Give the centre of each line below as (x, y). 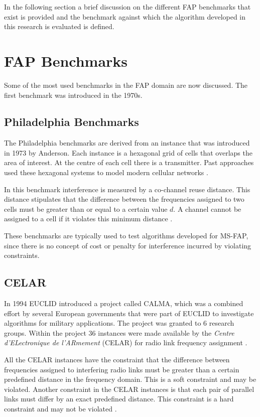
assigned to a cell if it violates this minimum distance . (88, 219)
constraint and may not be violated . (60, 408)
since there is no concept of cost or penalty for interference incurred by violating (128, 245)
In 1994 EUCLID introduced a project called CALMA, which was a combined (124, 303)
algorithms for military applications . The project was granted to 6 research (119, 323)
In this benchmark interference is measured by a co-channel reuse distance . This (127, 189)
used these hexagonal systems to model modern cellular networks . (106, 172)
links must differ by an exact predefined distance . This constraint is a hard (119, 399)
